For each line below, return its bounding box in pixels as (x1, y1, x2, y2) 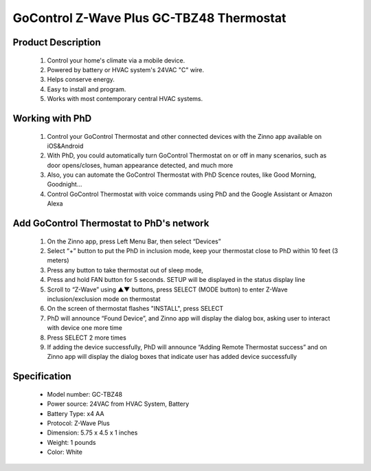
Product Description (12, 36, 101, 48)
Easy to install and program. (47, 85, 126, 93)
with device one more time (47, 324, 123, 332)
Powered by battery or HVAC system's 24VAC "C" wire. (47, 65, 205, 74)
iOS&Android (47, 142, 84, 150)
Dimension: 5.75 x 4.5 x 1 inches (47, 428, 138, 437)
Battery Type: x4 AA (47, 409, 104, 417)
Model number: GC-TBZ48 (47, 390, 123, 398)
